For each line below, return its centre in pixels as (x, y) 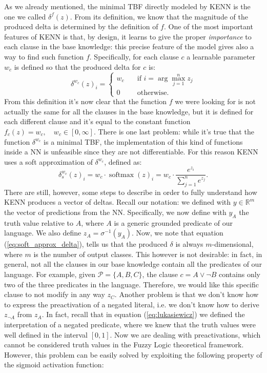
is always (189, 244)
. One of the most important (208, 26)
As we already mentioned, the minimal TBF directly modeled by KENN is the (127, 6)
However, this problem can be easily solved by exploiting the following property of (133, 354)
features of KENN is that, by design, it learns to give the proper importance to (128, 36)
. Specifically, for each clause (134, 56)
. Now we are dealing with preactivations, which (185, 334)
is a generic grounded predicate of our (173, 222)
